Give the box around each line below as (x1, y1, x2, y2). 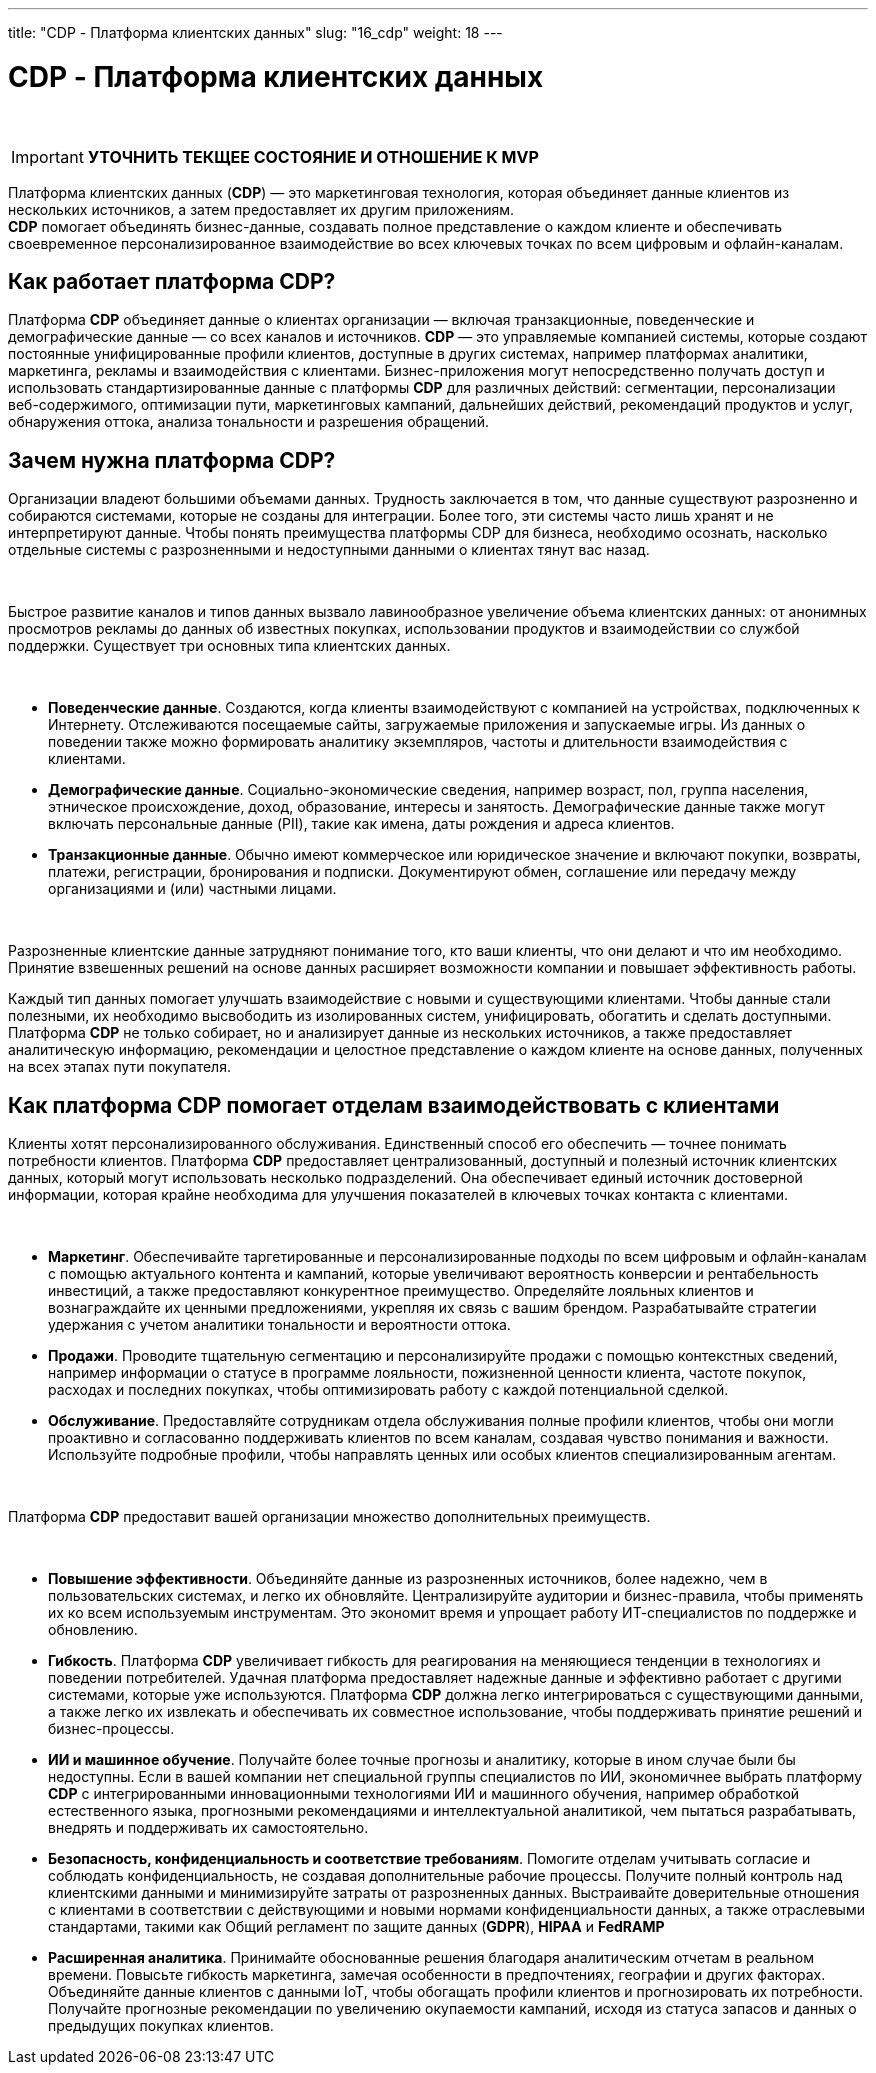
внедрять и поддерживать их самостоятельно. (48, 1819, 369, 1837)
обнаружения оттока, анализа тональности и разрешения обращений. (8, 413, 489, 431)
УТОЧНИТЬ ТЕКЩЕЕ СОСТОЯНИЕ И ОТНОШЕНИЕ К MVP (87, 146, 539, 167)
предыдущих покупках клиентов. (48, 2017, 274, 2035)
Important (11, 146, 84, 167)
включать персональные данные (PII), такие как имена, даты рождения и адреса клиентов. (48, 815, 675, 833)
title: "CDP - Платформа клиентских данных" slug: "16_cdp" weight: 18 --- (8, 24, 503, 41)
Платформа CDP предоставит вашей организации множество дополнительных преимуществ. (8, 1508, 651, 1526)
